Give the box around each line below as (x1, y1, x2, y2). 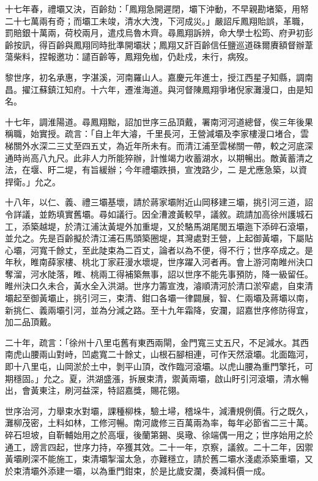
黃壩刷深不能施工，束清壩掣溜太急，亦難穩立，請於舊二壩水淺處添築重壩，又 (5, 452, 313, 465)
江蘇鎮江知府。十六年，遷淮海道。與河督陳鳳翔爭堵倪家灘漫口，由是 (30, 83, 305, 95)
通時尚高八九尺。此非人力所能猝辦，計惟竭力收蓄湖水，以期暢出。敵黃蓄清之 (5, 151, 313, 164)
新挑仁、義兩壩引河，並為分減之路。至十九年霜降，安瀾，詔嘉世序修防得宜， (5, 303, 313, 316)
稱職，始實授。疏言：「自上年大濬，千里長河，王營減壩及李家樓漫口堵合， (5, 127, 300, 140)
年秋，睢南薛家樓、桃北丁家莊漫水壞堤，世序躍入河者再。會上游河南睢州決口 (5, 255, 313, 268)
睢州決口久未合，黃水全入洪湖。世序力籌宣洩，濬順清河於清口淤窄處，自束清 (5, 279, 313, 292)
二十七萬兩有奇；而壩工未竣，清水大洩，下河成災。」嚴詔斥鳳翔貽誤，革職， (5, 14, 309, 27)
